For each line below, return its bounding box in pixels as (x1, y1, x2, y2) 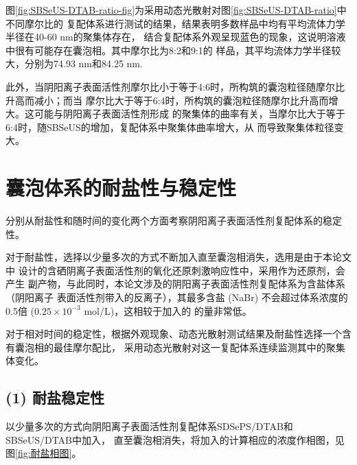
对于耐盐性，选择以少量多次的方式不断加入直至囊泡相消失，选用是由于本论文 (5, 250, 352, 264)
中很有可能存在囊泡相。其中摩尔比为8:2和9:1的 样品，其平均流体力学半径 (5, 43, 332, 57)
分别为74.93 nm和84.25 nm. (24, 56, 143, 71)
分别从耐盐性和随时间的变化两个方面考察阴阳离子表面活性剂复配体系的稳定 (5, 213, 342, 228)
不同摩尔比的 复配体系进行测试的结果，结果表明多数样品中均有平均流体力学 (5, 16, 345, 30)
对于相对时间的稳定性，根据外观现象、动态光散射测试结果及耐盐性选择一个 (5, 326, 342, 341)
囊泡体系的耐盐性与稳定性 (5, 174, 237, 202)
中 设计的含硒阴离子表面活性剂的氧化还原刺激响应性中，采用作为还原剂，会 (5, 263, 345, 277)
